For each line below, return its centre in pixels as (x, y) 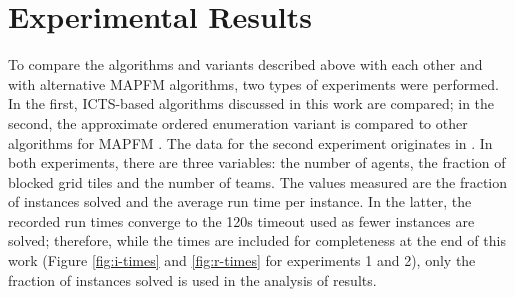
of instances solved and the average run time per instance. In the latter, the (240, 201)
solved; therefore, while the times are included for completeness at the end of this (257, 240)
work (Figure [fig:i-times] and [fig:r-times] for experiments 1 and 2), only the (242, 260)
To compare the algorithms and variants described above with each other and (245, 64)
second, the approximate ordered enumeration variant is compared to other (238, 122)
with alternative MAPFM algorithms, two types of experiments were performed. (253, 83)
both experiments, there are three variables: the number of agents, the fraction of (257, 162)
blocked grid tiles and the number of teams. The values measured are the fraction (258, 181)
